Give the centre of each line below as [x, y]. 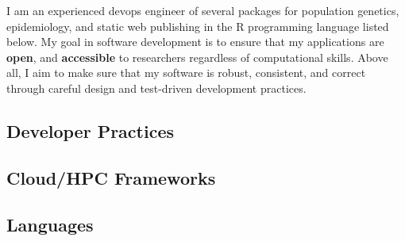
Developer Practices [91, 130]
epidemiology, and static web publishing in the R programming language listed [198, 26]
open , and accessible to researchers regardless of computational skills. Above [197, 57]
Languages [50, 224]
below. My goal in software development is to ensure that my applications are [195, 42]
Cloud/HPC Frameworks [111, 177]
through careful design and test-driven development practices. [156, 88]
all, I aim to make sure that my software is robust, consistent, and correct [186, 73]
